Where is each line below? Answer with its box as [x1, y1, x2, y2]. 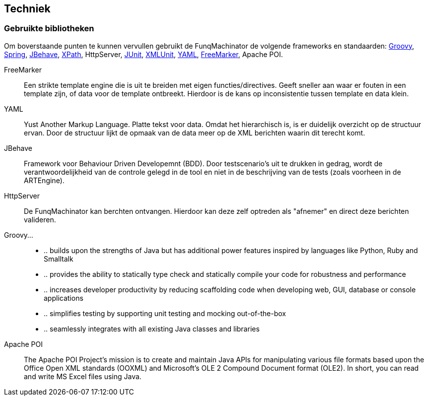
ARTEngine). [24, 176, 65, 185]
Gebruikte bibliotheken [4, 23, 94, 34]
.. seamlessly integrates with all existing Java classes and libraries [44, 324, 260, 333]
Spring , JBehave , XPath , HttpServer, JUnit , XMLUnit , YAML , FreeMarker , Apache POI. [4, 50, 283, 59]
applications [44, 293, 83, 302]
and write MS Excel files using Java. [24, 372, 142, 381]
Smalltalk [44, 254, 73, 263]
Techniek [4, 2, 51, 15]
